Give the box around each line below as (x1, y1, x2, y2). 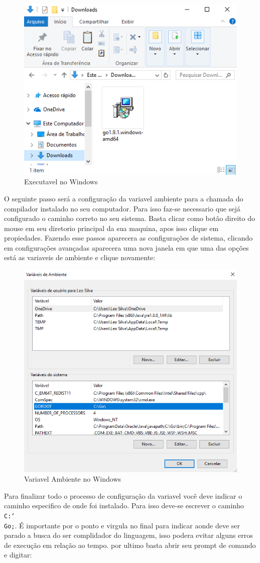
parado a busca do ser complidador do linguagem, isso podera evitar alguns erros (4, 530, 253, 540)
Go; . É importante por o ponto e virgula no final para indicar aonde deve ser (4, 520, 240, 530)
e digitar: (4, 549, 32, 560)
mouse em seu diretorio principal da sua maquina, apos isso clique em (4, 222, 219, 233)
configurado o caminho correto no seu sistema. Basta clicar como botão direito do (4, 213, 255, 223)
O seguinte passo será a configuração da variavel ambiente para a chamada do (4, 193, 243, 203)
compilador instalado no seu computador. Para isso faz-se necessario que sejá (4, 203, 240, 213)
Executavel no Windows (24, 176, 98, 187)
